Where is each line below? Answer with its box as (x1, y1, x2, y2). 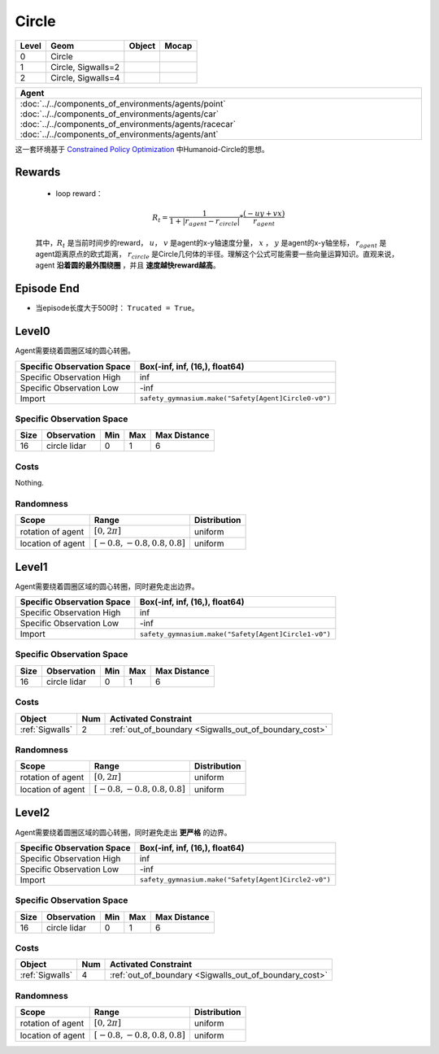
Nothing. (15, 478, 45, 488)
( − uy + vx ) (242, 209, 285, 219)
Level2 (15, 806, 50, 820)
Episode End (15, 281, 80, 296)
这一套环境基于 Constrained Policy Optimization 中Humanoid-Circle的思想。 (15, 144, 270, 154)
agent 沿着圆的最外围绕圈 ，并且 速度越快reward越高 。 (35, 260, 220, 270)
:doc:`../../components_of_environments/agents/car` (20, 108, 219, 120)
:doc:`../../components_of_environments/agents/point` (20, 98, 227, 109)
